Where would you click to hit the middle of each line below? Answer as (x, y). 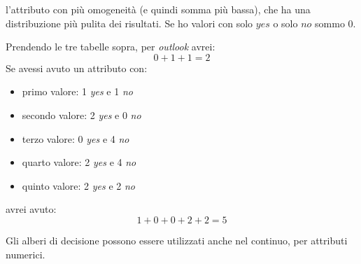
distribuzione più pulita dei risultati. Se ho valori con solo (129, 23)
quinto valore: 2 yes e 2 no (79, 185)
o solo (285, 23)
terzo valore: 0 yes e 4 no (76, 138)
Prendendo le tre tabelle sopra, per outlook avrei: (111, 47)
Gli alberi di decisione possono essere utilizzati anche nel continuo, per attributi (177, 240)
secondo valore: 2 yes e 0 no (82, 114)
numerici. (26, 254)
